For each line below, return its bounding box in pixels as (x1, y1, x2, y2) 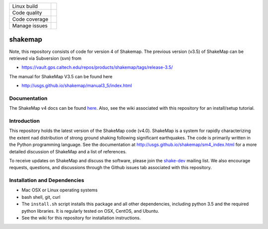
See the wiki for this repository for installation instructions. (21, 215, 141, 221)
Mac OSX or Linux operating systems (21, 187, 98, 193)
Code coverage (12, 16, 49, 22)
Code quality (12, 9, 42, 16)
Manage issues (12, 22, 48, 29)
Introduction (9, 117, 40, 124)
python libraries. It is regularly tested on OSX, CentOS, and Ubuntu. (21, 208, 159, 214)
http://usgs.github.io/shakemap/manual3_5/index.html (21, 83, 133, 89)
